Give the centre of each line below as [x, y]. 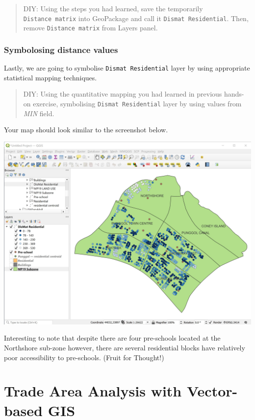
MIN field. [39, 113]
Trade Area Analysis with [93, 391]
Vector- [212, 391]
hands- [234, 94]
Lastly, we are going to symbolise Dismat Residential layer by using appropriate [127, 68]
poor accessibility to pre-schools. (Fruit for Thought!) [84, 357]
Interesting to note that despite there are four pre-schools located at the [112, 338]
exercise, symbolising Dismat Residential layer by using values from [137, 103]
